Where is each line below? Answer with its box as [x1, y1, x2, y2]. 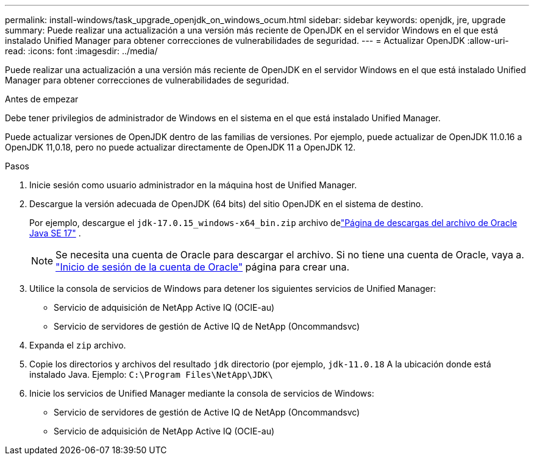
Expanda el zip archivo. [29, 340, 126, 350]
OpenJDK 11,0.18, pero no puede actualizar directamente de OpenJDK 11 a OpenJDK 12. [5, 142, 356, 152]
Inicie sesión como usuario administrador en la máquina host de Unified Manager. [29, 180, 357, 190]
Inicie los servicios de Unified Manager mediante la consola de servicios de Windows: [29, 388, 374, 398]
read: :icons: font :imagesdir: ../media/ [5, 46, 158, 56]
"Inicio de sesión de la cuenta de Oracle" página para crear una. [55, 261, 350, 273]
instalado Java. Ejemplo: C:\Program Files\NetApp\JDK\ [29, 369, 273, 380]
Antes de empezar [5, 94, 79, 104]
